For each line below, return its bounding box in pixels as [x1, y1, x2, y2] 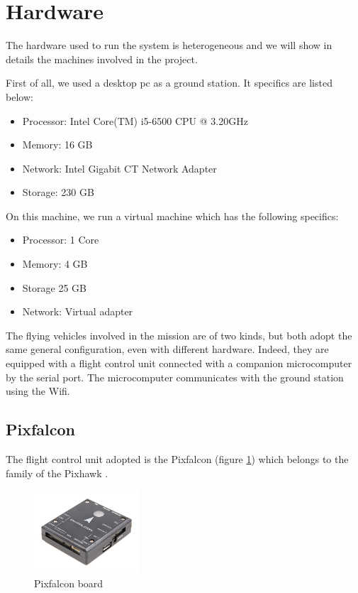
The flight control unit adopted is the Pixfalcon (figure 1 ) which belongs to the [6, 452, 349, 467]
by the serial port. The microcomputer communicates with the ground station [6, 369, 344, 384]
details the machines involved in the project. [6, 51, 198, 66]
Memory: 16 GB [22, 137, 93, 152]
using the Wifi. [6, 383, 70, 398]
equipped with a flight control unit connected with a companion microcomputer [6, 356, 352, 371]
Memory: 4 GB [22, 256, 88, 271]
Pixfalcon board [34, 576, 104, 591]
